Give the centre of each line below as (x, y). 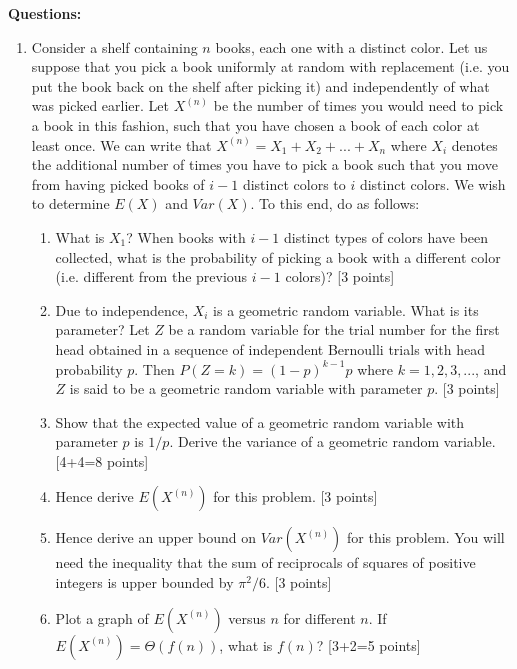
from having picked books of (118, 183)
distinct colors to (294, 183)
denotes (474, 144)
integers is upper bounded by (144, 582)
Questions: (45, 13)
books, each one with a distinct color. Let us (351, 46)
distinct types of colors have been (386, 236)
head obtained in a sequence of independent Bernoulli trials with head (270, 348)
